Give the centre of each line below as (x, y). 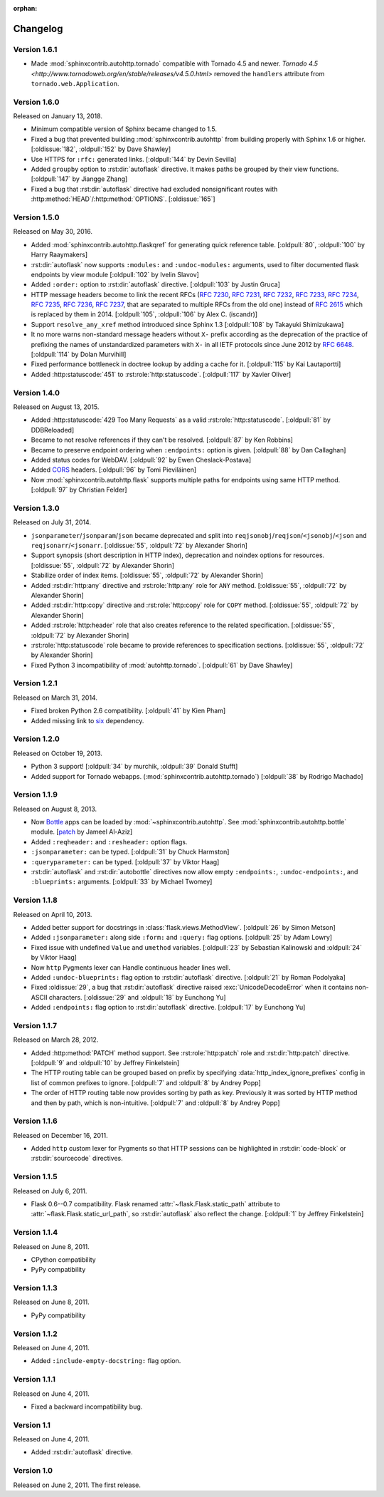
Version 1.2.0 (37, 739)
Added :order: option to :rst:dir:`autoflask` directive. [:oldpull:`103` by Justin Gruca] (155, 284)
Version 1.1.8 (36, 900)
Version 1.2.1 (36, 683)
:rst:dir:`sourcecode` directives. (77, 1159)
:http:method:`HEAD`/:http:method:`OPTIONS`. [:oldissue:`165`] (123, 199)
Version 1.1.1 (34, 1379)
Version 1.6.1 (35, 49)
